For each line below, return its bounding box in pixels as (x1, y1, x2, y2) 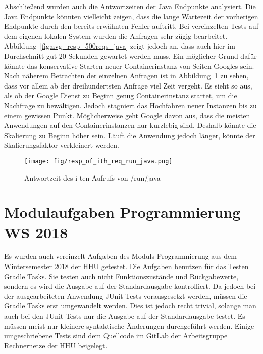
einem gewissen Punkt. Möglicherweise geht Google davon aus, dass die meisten (4, 110, 250, 120)
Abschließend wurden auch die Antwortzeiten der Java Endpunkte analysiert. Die (4, 1, 256, 11)
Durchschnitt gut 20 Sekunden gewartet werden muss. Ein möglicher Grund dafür (4, 50, 257, 61)
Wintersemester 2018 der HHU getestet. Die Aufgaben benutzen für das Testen (4, 261, 249, 272)
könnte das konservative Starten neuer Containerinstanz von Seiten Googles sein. (4, 60, 254, 71)
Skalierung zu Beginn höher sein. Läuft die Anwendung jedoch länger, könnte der (4, 129, 255, 140)
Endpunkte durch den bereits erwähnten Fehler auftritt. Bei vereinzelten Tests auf (4, 21, 258, 31)
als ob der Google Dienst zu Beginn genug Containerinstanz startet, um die (4, 90, 237, 101)
